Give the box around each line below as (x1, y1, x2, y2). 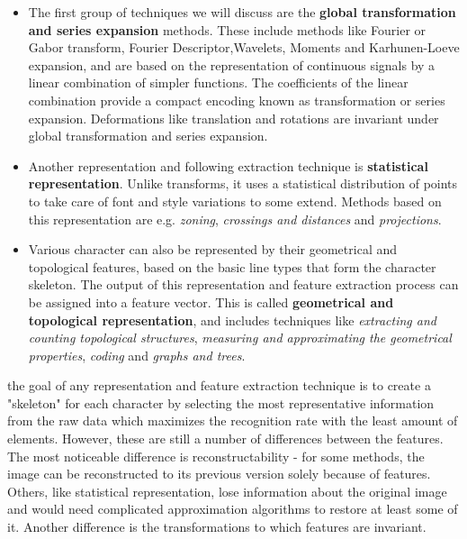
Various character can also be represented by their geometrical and (28, 240, 398, 259)
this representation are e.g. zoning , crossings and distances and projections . (28, 209, 442, 228)
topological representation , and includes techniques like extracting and (28, 310, 436, 329)
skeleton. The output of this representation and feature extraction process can (28, 275, 459, 294)
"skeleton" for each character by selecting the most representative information (7, 393, 435, 412)
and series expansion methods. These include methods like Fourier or (28, 20, 427, 39)
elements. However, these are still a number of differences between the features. (7, 429, 444, 448)
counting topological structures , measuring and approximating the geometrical (28, 328, 452, 347)
